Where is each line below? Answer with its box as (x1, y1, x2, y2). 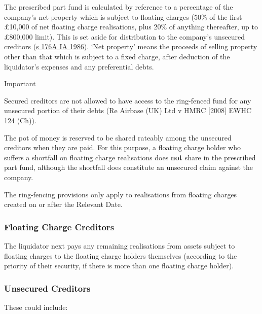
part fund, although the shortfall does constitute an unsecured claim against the (4, 162, 253, 172)
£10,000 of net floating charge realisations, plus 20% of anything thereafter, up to (4, 21, 258, 32)
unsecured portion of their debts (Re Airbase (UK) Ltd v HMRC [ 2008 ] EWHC (4, 105, 252, 116)
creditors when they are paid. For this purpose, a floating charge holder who (4, 142, 241, 153)
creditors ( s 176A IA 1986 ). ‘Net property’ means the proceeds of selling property (4, 41, 257, 52)
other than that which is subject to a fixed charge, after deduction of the (4, 51, 230, 61)
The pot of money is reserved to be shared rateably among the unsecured (4, 132, 232, 143)
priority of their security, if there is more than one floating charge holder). (4, 260, 234, 271)
